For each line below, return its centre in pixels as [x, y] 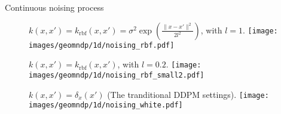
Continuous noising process [54, 7]
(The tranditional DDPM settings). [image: [188, 94]
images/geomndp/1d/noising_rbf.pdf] [102, 45]
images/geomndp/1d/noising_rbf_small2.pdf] [117, 75]
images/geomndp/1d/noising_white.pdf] [106, 105]
